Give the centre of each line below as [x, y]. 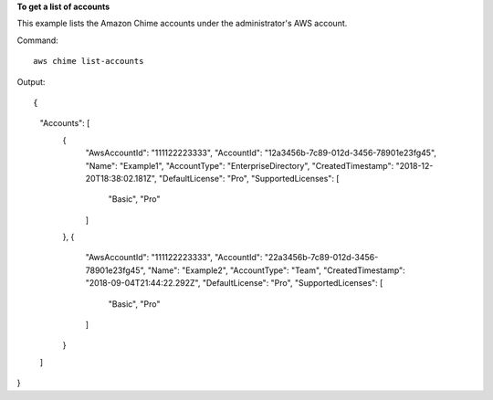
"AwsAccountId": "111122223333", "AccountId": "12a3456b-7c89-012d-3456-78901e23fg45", [261, 153]
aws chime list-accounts [89, 61]
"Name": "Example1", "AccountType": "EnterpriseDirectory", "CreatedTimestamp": [240, 165]
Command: [37, 40]
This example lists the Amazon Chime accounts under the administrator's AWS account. [182, 24]
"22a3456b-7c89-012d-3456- [321, 258]
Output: [31, 81]
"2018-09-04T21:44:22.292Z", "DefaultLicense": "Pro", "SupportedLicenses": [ [234, 283]
